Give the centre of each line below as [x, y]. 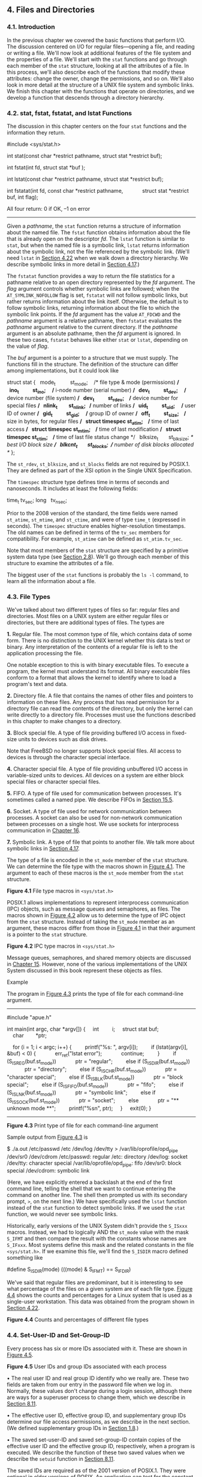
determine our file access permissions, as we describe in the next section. [99, 1421]
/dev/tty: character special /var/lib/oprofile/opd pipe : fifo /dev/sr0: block [94, 1163]
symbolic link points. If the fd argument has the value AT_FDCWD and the [94, 314]
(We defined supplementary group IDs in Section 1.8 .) [73, 1428]
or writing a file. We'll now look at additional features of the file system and [99, 53]
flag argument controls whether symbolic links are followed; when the [93, 288]
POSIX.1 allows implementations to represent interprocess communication [98, 903]
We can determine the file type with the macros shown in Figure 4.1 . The [96, 867]
